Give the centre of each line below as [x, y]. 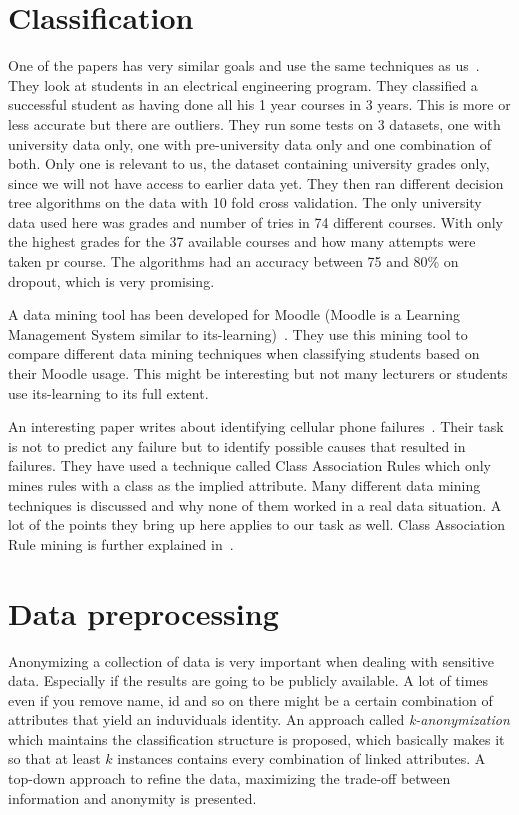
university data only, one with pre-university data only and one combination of [249, 143]
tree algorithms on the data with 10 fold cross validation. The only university [245, 202]
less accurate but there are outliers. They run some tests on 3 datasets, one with [254, 123]
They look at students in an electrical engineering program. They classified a [243, 84]
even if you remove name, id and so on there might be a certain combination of [250, 699]
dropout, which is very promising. [111, 280]
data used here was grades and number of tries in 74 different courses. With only [255, 221]
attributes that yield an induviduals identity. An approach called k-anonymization [259, 719]
